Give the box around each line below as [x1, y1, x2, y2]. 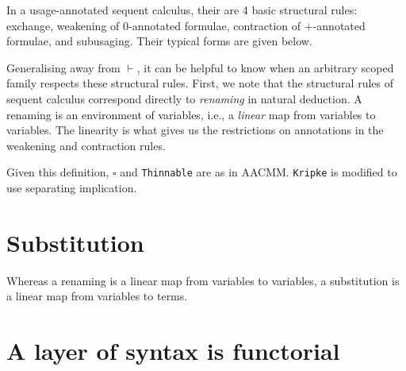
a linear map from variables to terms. [6, 288, 188, 304]
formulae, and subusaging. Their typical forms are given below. [6, 33, 312, 49]
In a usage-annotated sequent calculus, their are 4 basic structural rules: [6, 2, 358, 17]
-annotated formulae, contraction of [128, 17, 301, 33]
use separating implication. [6, 180, 137, 195]
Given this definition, [6, 164, 109, 180]
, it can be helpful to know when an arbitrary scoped [136, 59, 394, 75]
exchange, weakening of [6, 17, 120, 33]
